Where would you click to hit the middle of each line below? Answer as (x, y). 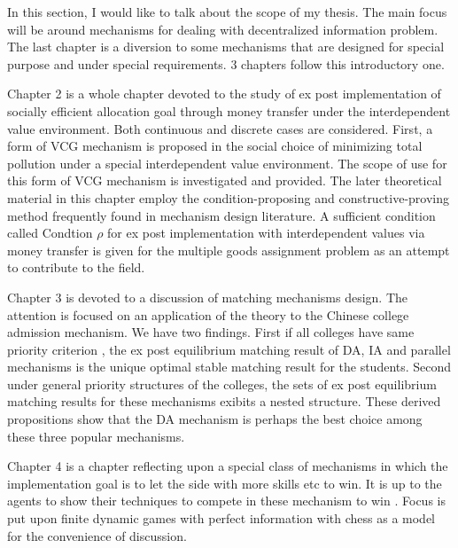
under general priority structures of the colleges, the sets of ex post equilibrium (222, 384)
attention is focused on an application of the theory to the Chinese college (208, 314)
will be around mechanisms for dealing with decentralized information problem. (223, 29)
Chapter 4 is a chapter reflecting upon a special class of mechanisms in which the (228, 466)
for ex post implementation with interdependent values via (266, 233)
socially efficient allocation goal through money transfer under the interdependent (229, 110)
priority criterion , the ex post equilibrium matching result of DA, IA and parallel (229, 349)
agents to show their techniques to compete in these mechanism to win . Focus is (226, 501)
